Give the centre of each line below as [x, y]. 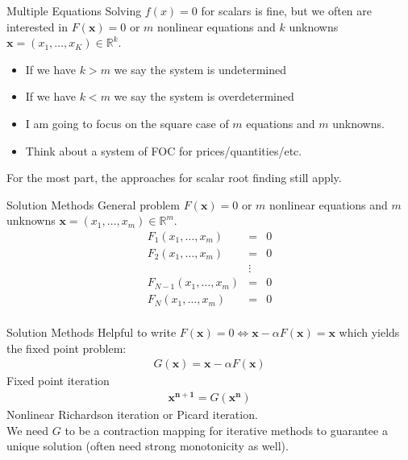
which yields [369, 332]
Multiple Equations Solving [74, 10]
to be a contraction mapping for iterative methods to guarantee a [226, 430]
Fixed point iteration [58, 381]
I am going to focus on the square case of [127, 123]
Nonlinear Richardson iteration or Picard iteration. [132, 414]
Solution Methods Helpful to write [92, 332]
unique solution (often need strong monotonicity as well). [148, 446]
